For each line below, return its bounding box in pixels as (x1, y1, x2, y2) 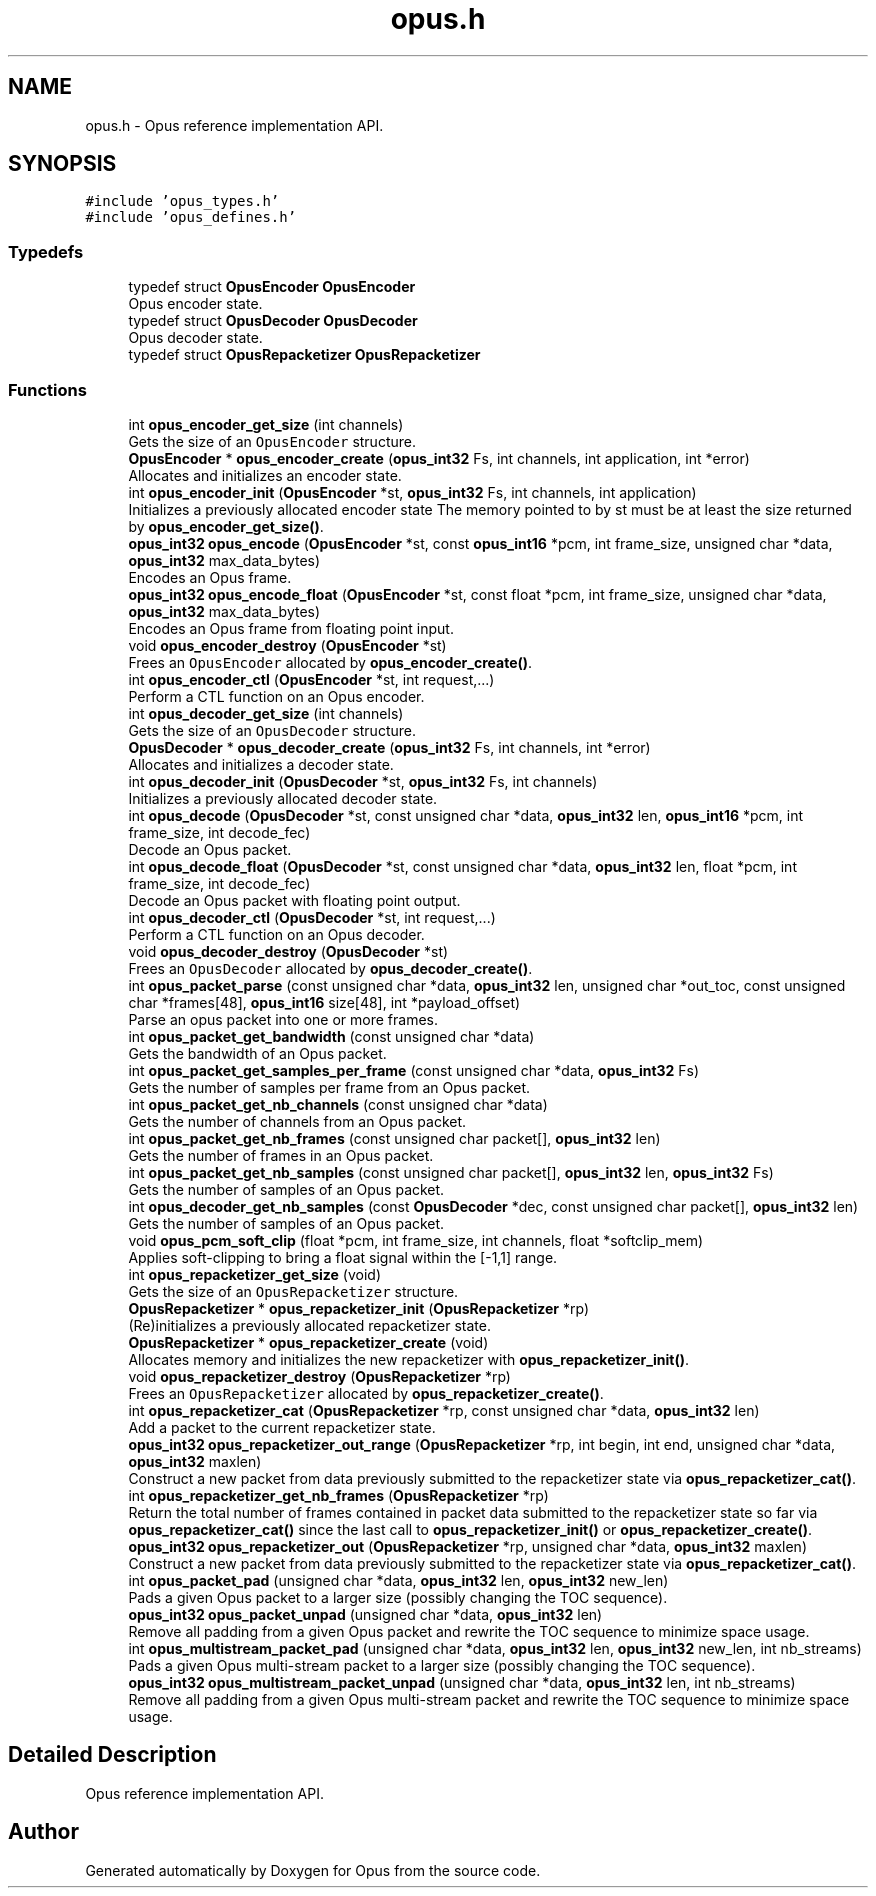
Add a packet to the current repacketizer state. (128, 1418, 436, 1436)
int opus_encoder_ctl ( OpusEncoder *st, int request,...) (128, 670, 495, 688)
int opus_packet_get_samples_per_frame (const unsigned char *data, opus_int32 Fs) (128, 1061, 700, 1079)
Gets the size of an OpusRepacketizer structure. (128, 1282, 459, 1300)
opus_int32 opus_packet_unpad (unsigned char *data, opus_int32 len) (128, 1605, 603, 1623)
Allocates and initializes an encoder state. (128, 466, 402, 484)
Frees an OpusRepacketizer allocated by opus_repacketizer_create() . (128, 1384, 604, 1402)
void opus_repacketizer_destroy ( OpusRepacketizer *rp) (128, 1367, 511, 1385)
